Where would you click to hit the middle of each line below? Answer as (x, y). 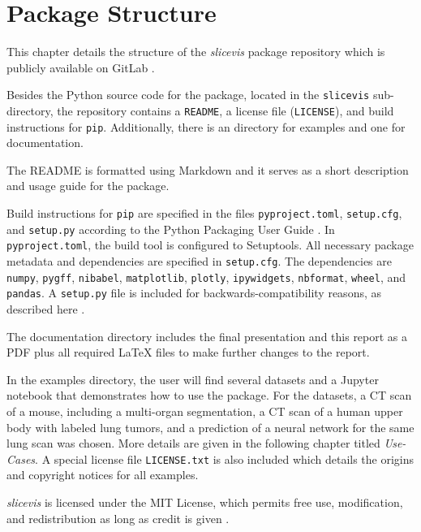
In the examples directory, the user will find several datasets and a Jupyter (193, 379)
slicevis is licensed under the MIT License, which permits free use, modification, (205, 502)
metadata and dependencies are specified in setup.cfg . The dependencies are (200, 261)
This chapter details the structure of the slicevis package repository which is (196, 52)
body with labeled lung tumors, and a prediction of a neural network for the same (210, 427)
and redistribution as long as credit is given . (118, 518)
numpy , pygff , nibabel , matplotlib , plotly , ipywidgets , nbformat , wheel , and (206, 277)
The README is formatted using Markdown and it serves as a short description (208, 169)
